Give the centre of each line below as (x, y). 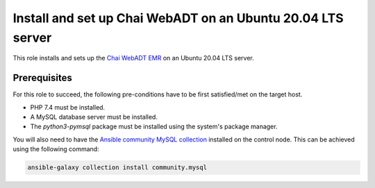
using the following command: (56, 149)
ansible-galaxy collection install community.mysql (117, 168)
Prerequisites (42, 78)
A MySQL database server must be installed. (94, 117)
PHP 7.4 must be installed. (68, 107)
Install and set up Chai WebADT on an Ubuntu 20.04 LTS (178, 18)
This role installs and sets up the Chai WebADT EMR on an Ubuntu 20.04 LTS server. (133, 58)
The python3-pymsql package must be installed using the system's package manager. (154, 127)
